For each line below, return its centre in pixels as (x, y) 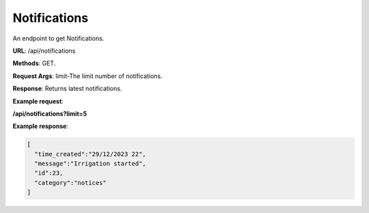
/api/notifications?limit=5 (50, 114)
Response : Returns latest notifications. (67, 88)
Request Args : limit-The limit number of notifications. (88, 76)
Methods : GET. (34, 63)
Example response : (40, 126)
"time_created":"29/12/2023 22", (90, 154)
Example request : (38, 101)
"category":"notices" (71, 183)
